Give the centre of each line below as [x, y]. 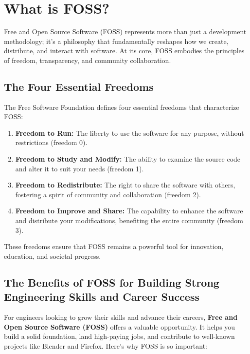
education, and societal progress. [53, 256]
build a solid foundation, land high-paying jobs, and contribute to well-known [119, 336]
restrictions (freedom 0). [51, 142]
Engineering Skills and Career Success [102, 297]
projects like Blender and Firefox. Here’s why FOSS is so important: [106, 345]
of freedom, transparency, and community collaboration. [88, 60]
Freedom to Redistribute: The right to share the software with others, [125, 185]
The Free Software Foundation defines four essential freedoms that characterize [122, 107]
